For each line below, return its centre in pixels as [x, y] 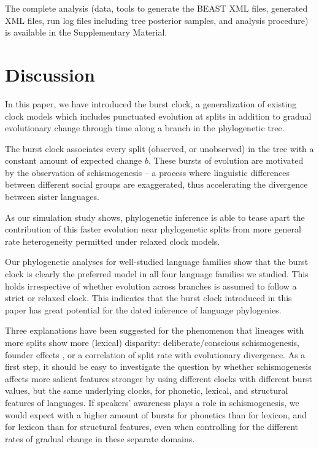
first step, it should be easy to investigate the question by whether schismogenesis [158, 366]
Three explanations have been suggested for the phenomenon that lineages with [155, 330]
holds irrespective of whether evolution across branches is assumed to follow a [151, 286]
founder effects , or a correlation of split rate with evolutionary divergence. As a [155, 354]
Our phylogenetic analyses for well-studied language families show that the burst [157, 262]
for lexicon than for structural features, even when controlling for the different [152, 427]
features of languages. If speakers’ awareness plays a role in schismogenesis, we [152, 402]
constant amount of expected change [74, 160]
